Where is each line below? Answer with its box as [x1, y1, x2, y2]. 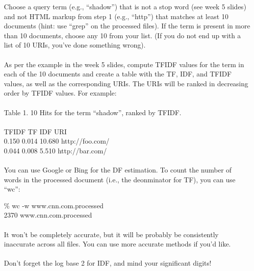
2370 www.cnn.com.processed [4, 210, 92, 220]
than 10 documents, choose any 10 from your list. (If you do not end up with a [4, 30, 241, 40]
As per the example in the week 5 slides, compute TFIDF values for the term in [4, 59, 244, 69]
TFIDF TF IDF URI [4, 126, 67, 136]
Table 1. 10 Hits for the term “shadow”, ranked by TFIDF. [4, 107, 181, 117]
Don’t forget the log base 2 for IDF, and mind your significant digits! [4, 258, 211, 268]
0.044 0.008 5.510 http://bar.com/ [4, 145, 107, 155]
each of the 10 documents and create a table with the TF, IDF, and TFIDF [4, 69, 232, 79]
